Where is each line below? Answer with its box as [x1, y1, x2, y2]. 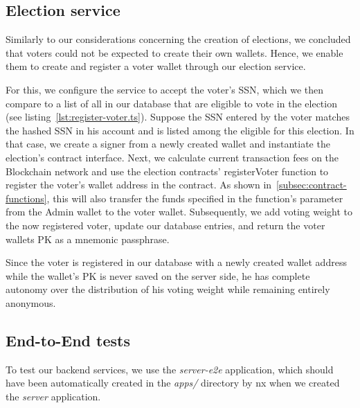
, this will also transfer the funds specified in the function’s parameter [46, 190, 343, 205]
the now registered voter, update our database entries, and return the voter [6, 218, 325, 232]
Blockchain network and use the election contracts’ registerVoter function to [6, 163, 329, 178]
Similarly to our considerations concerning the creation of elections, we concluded [6, 32, 351, 46]
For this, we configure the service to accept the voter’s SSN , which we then [6, 82, 324, 96]
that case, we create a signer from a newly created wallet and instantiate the [6, 136, 330, 151]
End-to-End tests [6, 329, 130, 351]
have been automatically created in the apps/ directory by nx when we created [6, 375, 340, 390]
